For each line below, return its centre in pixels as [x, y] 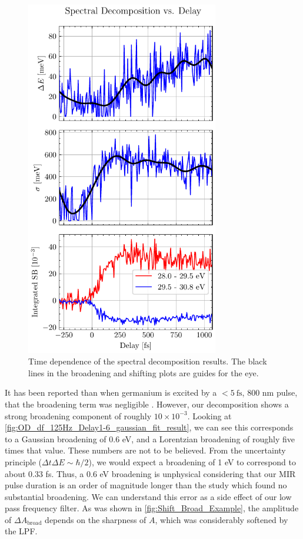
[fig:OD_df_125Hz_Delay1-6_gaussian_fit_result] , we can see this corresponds [149, 427]
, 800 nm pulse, [270, 392]
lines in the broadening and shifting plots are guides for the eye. [144, 372]
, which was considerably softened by [222, 519]
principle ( [24, 461]
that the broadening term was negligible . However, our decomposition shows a [147, 404]
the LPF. [21, 531]
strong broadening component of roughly [78, 415]
